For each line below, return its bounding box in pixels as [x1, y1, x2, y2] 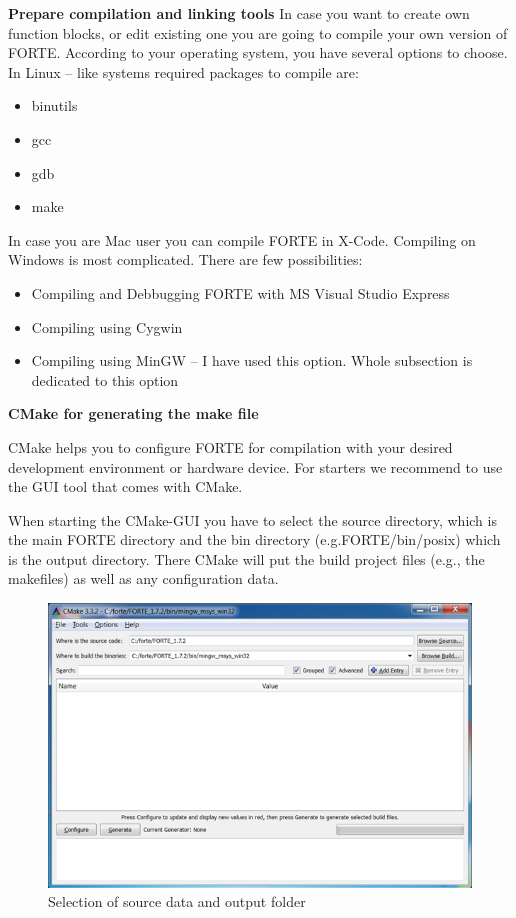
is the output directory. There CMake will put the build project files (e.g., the [8, 548, 485, 569]
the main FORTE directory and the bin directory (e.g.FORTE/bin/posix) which [8, 529, 501, 550]
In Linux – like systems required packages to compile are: [8, 61, 359, 82]
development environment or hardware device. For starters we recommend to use [8, 456, 503, 477]
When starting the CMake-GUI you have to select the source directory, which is [8, 509, 497, 530]
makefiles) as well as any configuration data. [8, 568, 279, 589]
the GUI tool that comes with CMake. [8, 476, 243, 497]
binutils [31, 95, 78, 116]
